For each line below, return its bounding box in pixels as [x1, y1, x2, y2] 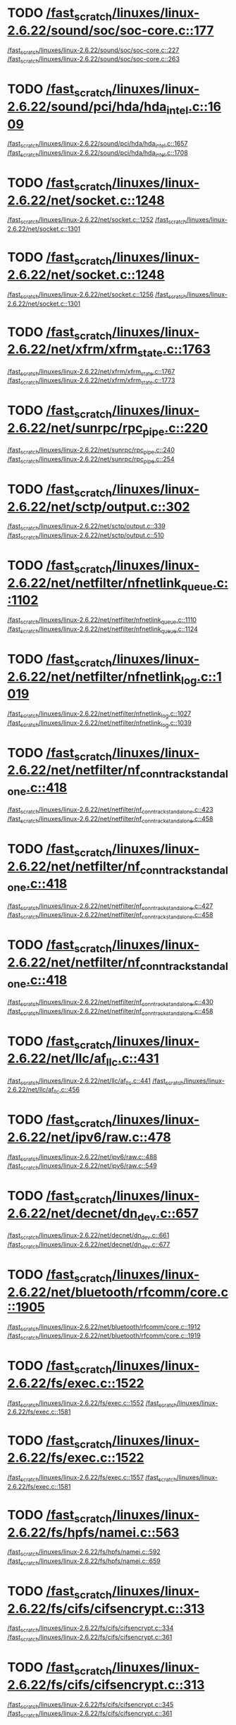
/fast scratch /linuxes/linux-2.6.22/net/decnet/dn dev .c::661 [7, 1231, 170, 1241]
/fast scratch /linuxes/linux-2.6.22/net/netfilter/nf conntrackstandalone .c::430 [7, 997, 213, 1008]
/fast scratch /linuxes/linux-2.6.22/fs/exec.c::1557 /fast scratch [7, 1473, 178, 1483]
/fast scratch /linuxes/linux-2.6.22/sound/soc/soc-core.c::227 [7, 46, 180, 56]
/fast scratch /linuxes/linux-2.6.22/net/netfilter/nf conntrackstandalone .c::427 [7, 902, 213, 911]
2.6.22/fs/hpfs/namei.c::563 [7, 1524, 180, 1540]
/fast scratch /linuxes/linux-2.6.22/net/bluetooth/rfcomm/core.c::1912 [7, 1322, 201, 1333]
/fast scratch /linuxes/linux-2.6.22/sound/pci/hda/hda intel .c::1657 [7, 139, 188, 149]
